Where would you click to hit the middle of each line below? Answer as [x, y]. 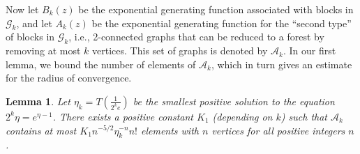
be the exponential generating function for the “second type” [222, 23]
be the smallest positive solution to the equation [234, 101]
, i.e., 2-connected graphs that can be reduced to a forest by [196, 37]
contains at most [41, 130]
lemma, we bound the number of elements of [101, 64]
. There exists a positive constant [123, 116]
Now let [22, 9]
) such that [304, 116]
